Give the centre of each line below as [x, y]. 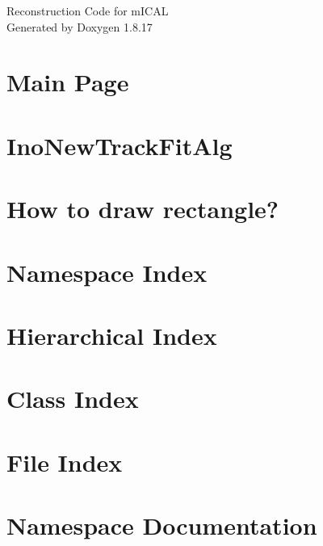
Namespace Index [107, 272]
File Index [65, 462]
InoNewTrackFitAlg [120, 145]
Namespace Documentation [162, 525]
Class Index [73, 399]
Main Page [68, 82]
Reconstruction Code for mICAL [88, 10]
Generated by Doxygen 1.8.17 [80, 26]
